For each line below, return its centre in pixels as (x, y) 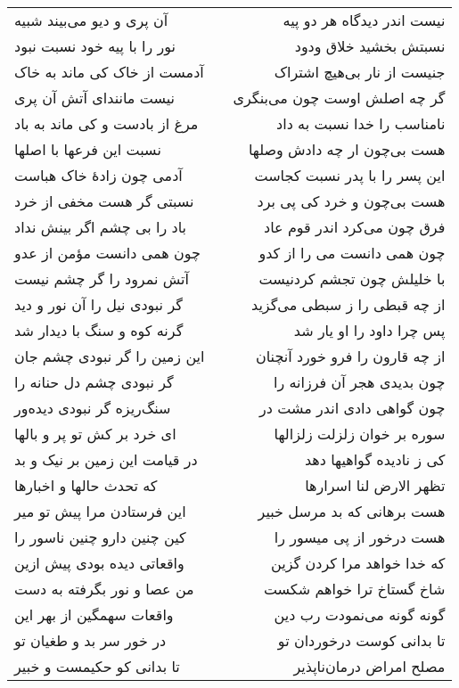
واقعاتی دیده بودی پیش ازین (99, 563)
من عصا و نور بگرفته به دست (104, 589)
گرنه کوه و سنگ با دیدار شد (99, 330)
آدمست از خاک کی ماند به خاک (109, 72)
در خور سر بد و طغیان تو (90, 640)
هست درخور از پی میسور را (360, 537)
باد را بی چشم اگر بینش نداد (101, 227)
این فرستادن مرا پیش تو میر (100, 511)
